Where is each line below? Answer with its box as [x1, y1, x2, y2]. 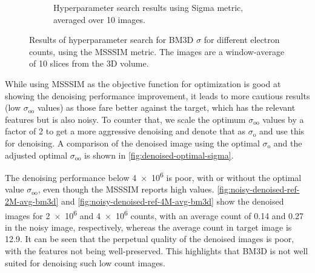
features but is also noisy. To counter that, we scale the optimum [5, 113, 246, 125]
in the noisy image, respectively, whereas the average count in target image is [5, 220, 292, 233]
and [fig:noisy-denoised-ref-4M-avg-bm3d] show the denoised [61, 194, 284, 207]
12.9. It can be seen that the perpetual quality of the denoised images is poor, [5, 232, 294, 245]
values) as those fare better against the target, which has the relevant [37, 101, 296, 114]
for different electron [204, 33, 280, 46]
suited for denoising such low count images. [5, 256, 165, 269]
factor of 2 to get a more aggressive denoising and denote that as [5, 125, 246, 137]
